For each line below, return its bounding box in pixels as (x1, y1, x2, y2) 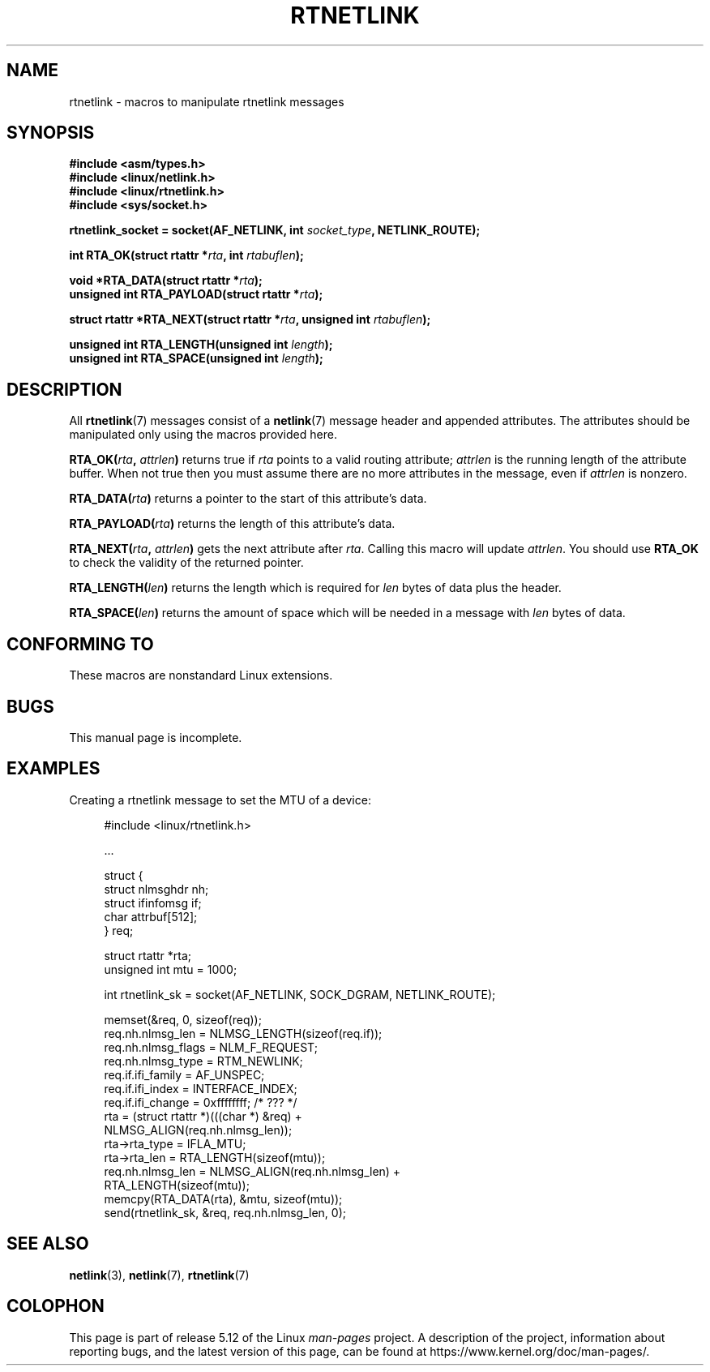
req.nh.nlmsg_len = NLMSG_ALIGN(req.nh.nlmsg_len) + (104, 1164, 401, 1178)
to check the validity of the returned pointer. (69, 555, 304, 570)
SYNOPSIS (6, 122, 95, 144)
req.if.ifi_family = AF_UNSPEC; (104, 1067, 265, 1082)
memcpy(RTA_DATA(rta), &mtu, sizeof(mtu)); (104, 1191, 343, 1206)
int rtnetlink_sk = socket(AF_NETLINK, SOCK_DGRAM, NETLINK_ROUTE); (104, 987, 496, 1001)
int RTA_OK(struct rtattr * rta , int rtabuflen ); (69, 248, 304, 263)
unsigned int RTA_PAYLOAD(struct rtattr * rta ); (69, 287, 323, 302)
